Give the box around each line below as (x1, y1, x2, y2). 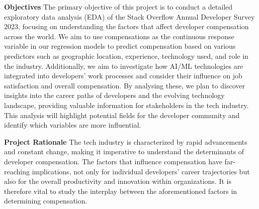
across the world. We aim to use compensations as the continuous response (4, 31, 234, 41)
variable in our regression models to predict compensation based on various (4, 41, 236, 51)
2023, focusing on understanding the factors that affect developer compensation (4, 21, 249, 32)
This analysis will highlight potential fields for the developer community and (4, 110, 240, 120)
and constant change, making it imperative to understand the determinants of (4, 146, 244, 157)
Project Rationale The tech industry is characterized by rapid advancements (4, 136, 247, 147)
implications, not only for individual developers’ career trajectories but (32, 166, 250, 176)
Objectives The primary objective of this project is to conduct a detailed (4, 2, 233, 12)
